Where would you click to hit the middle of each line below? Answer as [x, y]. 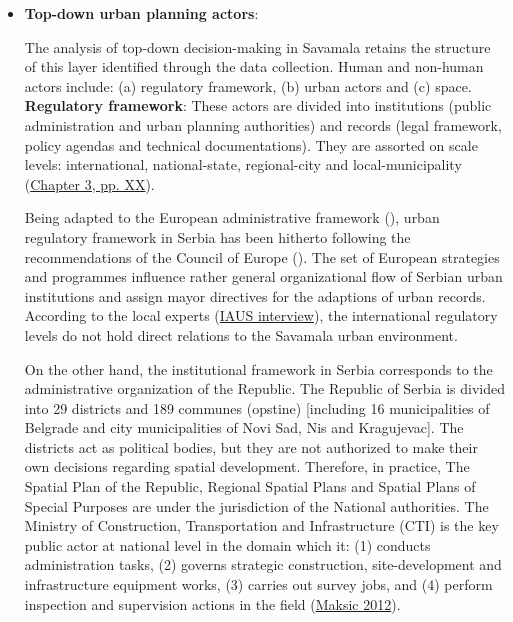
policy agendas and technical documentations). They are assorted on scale [251, 144]
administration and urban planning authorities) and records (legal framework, [263, 124]
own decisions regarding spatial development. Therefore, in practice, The [247, 466]
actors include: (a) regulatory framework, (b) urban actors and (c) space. [248, 85]
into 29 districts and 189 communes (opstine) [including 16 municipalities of [257, 407]
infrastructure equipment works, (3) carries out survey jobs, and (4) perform [258, 584]
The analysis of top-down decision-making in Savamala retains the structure [257, 46]
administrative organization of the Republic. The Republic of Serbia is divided [265, 388]
